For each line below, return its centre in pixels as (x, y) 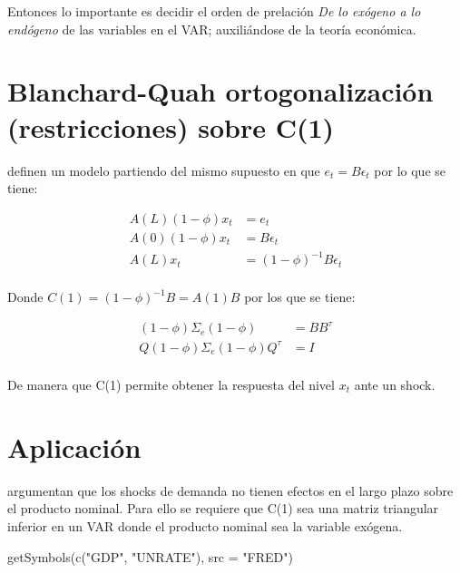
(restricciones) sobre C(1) (171, 126)
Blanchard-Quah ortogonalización (220, 91)
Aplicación (74, 447)
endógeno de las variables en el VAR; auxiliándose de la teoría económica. (212, 29)
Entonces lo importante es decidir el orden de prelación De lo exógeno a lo (214, 11)
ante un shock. (395, 384)
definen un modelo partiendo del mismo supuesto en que (164, 170)
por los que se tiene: (300, 297)
